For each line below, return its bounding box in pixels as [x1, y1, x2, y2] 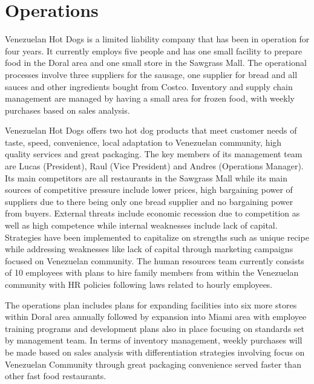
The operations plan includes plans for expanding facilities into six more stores [5, 298, 297, 311]
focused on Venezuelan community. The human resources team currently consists [5, 254, 304, 267]
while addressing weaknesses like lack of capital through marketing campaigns [5, 242, 293, 255]
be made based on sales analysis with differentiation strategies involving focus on [5, 345, 305, 358]
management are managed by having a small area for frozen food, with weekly [5, 92, 295, 105]
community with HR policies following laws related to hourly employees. [5, 278, 273, 290]
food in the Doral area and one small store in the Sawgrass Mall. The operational [5, 56, 307, 69]
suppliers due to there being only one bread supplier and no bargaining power [5, 195, 293, 207]
